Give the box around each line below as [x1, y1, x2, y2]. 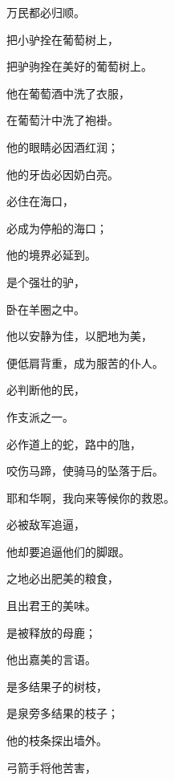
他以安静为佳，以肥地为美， [6, 327, 152, 344]
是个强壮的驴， [6, 273, 85, 290]
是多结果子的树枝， [6, 677, 107, 694]
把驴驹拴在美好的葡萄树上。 [6, 58, 152, 75]
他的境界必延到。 [6, 246, 96, 263]
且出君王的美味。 [6, 597, 96, 614]
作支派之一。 [6, 408, 74, 425]
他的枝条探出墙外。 [6, 732, 107, 749]
